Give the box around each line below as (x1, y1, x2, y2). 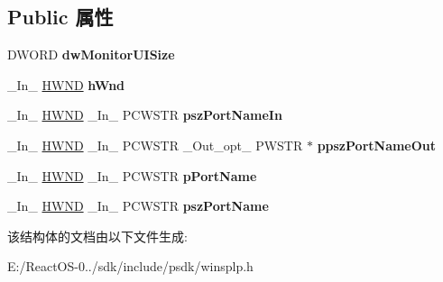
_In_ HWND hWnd (7, 75, 125, 94)
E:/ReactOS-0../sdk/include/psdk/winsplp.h (7, 257, 254, 276)
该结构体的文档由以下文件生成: (7, 226, 188, 245)
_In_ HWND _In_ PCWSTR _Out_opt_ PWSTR (7, 135, 303, 154)
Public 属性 (7, 3, 114, 31)
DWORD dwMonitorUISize (7, 45, 175, 64)
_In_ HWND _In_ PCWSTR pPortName (7, 166, 257, 185)
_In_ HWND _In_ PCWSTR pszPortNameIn (7, 105, 282, 124)
